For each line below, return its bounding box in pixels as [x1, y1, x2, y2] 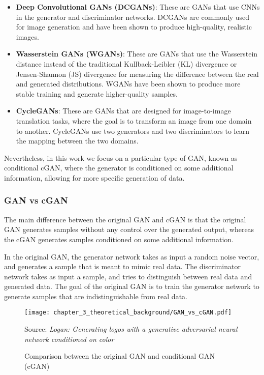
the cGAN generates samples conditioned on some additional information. [4, 234, 234, 244]
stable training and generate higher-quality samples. [16, 88, 178, 99]
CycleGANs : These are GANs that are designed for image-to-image [16, 105, 231, 116]
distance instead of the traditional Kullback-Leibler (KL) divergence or [16, 58, 237, 69]
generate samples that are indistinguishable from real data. [4, 291, 187, 301]
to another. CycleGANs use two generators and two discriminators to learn [16, 125, 249, 136]
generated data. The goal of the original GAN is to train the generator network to [4, 281, 259, 292]
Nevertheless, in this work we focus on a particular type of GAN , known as [4, 152, 238, 163]
